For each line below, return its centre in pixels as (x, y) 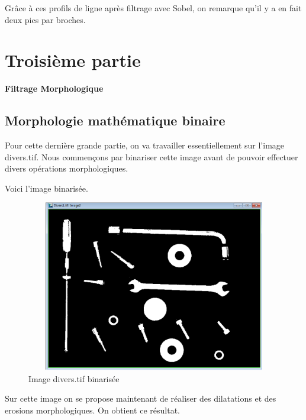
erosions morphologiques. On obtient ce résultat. (92, 410)
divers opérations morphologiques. (67, 168)
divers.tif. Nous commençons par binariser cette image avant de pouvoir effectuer (152, 156)
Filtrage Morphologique (54, 88)
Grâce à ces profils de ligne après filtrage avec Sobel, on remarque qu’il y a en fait (153, 8)
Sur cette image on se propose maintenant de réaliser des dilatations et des (141, 398)
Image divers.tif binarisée (74, 378)
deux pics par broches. (45, 19)
